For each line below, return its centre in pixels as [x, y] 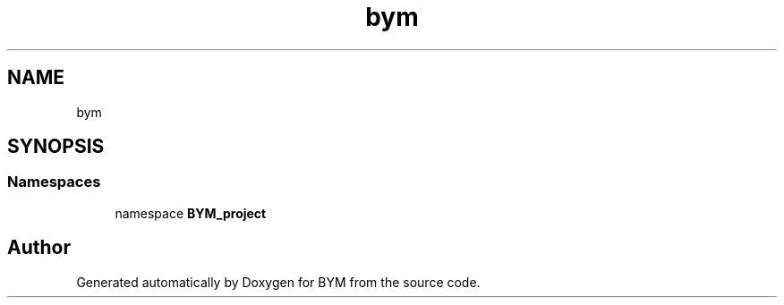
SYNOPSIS [56, 147]
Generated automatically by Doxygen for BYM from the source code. [278, 282]
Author [39, 248]
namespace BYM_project [191, 213]
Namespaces [54, 182]
